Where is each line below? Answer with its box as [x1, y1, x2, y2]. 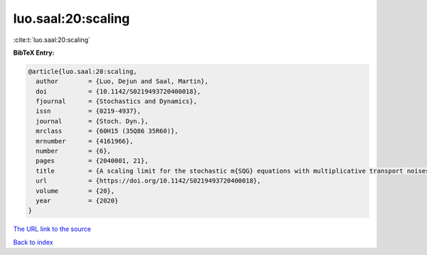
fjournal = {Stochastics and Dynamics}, [36, 97, 197, 106]
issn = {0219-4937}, [36, 107, 142, 115]
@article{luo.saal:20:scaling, [28, 67, 138, 75]
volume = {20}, [36, 187, 115, 195]
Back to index [13, 238, 53, 246]
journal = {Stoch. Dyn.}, [36, 117, 149, 125]
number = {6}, [36, 147, 112, 156]
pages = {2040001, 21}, [36, 157, 149, 165]
